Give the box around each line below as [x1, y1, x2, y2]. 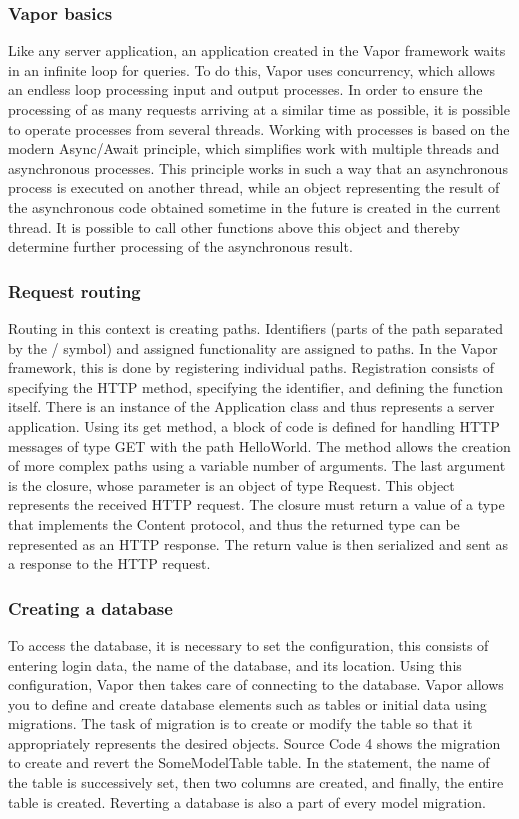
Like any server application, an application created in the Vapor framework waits [8, 40, 506, 61]
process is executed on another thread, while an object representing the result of [8, 177, 500, 198]
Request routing [8, 278, 141, 303]
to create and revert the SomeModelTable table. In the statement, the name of [8, 752, 490, 773]
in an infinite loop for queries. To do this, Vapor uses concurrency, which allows [8, 59, 496, 80]
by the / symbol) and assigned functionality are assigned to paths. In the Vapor [8, 337, 498, 358]
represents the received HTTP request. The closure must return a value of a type [8, 494, 505, 515]
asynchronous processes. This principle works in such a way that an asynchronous [8, 157, 508, 178]
